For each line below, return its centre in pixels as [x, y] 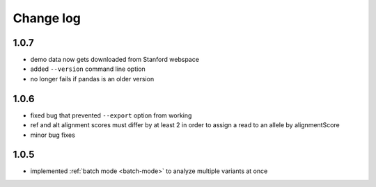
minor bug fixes [53, 135]
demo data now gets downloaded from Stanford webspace [115, 60]
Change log [47, 18]
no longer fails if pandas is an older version [92, 79]
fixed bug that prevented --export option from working [111, 115]
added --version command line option [88, 69]
